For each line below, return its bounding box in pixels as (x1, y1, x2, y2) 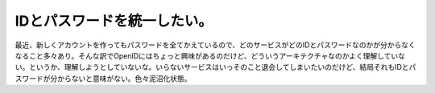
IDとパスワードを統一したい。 (14, 12, 213, 30)
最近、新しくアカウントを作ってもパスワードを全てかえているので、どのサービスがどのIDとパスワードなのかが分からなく (14, 40, 416, 50)
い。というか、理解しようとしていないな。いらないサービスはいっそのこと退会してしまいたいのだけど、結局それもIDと (14, 63, 410, 72)
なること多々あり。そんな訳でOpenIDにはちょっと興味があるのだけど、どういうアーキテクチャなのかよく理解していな (14, 51, 406, 60)
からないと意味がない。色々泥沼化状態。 (56, 73, 192, 83)
